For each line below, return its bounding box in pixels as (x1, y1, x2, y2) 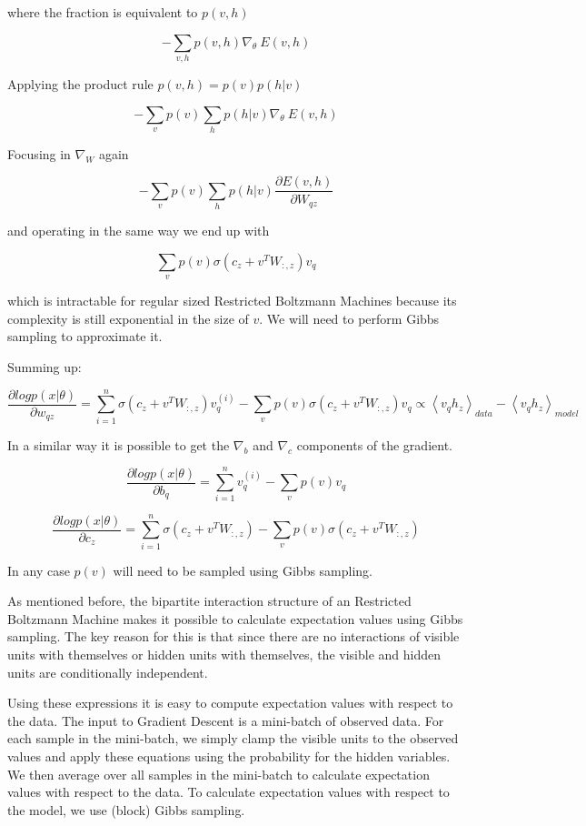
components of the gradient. (296, 435, 452, 454)
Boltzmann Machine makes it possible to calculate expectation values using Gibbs (7, 609, 463, 628)
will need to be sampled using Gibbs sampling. (113, 560, 373, 579)
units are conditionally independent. (7, 662, 208, 681)
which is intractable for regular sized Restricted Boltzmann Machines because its (7, 291, 457, 310)
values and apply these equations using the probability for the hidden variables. (7, 746, 451, 765)
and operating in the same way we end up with (7, 221, 270, 240)
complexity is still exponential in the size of (7, 308, 249, 327)
